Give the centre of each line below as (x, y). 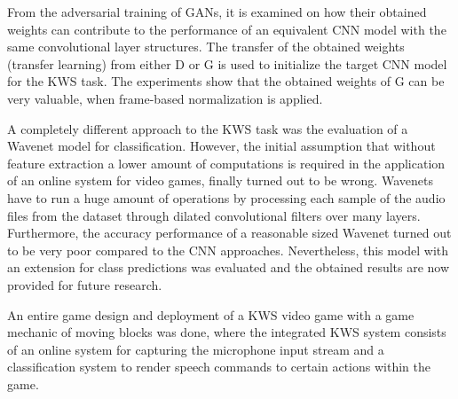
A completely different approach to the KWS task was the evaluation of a (208, 128)
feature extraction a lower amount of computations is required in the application (226, 163)
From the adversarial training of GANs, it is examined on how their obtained (217, 12)
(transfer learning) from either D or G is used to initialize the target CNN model (227, 63)
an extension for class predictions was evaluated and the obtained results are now (229, 267)
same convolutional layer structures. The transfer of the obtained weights (206, 47)
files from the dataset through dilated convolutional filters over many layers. (214, 215)
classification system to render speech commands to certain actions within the (219, 367)
